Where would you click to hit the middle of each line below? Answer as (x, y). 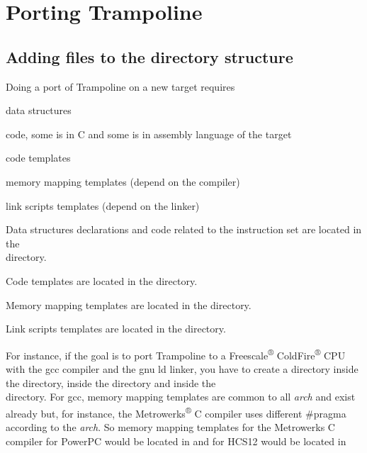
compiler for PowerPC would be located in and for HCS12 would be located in (176, 441)
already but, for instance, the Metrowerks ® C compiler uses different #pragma (176, 412)
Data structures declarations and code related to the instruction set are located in (184, 229)
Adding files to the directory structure (149, 56)
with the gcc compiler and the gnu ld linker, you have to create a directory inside (182, 368)
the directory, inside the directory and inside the (111, 382)
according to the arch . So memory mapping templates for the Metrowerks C (170, 426)
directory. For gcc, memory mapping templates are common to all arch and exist (181, 397)
